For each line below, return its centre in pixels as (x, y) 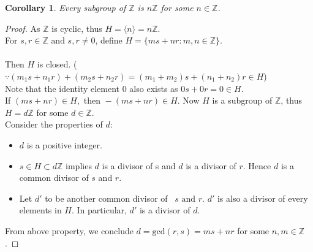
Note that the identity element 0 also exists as (92, 88)
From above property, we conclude (69, 230)
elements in (40, 210)
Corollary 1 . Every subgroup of (66, 7)
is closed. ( (57, 64)
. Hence (257, 165)
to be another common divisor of (106, 198)
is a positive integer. (64, 144)
